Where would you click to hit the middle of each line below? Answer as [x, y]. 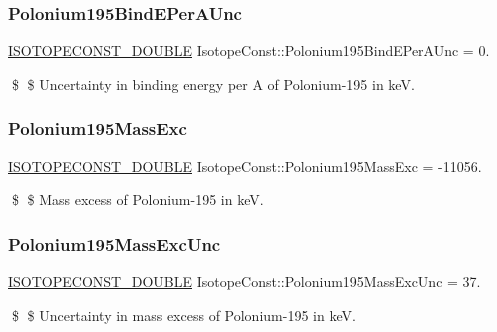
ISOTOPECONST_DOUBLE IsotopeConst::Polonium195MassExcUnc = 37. [244, 281]
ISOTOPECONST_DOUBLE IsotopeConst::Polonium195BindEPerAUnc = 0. [249, 50]
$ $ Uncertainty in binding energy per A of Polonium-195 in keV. [213, 83]
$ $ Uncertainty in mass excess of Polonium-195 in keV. [183, 314]
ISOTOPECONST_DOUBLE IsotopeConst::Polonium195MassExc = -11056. [245, 165]
